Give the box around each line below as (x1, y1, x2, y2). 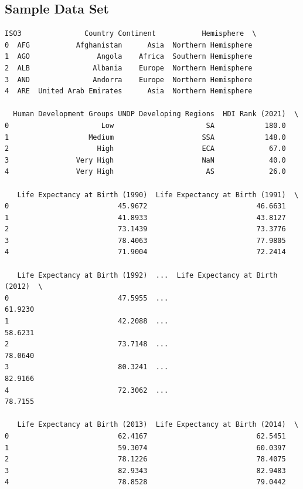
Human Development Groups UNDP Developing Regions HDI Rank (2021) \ (13, 110, 299, 119)
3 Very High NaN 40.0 (5, 156, 286, 164)
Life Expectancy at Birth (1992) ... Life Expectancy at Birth (17, 271, 278, 279)
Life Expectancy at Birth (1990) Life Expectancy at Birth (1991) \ (17, 190, 299, 199)
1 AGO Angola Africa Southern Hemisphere (5, 52, 253, 61)
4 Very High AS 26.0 (5, 167, 286, 176)
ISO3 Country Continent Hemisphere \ (5, 29, 257, 38)
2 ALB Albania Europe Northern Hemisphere (5, 63, 253, 72)
